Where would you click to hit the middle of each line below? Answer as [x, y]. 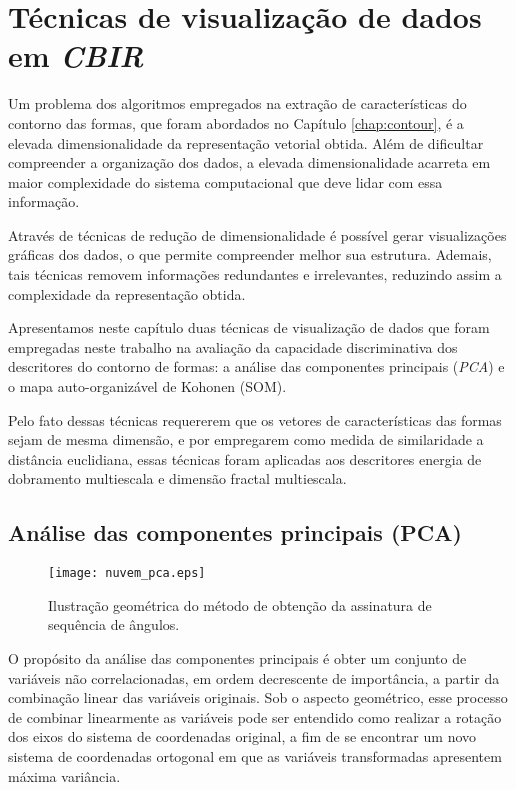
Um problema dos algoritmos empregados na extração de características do [237, 103]
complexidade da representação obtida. [127, 293]
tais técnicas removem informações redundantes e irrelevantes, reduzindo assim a [255, 274]
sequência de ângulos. [114, 624]
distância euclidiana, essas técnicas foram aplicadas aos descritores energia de [245, 458]
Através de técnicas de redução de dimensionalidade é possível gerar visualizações [257, 234]
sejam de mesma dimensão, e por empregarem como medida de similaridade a [246, 439]
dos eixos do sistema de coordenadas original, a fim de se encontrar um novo [242, 736]
